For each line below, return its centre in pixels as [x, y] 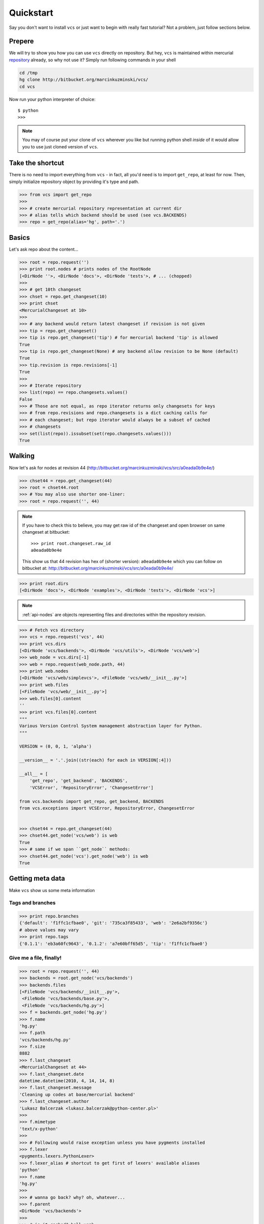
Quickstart [31, 13]
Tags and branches [32, 903]
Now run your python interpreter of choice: [52, 99]
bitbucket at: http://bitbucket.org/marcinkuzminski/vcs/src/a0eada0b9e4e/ [98, 568]
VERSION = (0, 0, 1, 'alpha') [55, 746]
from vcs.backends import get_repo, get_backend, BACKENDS [91, 801]
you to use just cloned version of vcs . [60, 146]
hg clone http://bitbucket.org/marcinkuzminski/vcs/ [84, 80]
